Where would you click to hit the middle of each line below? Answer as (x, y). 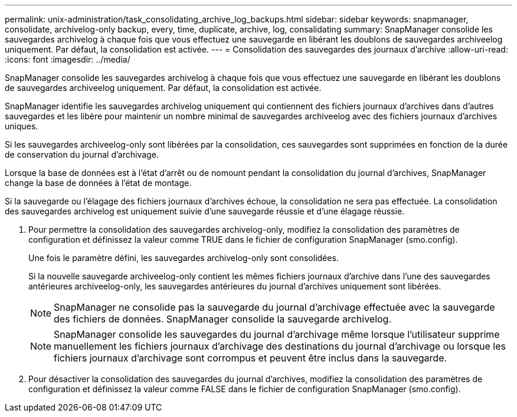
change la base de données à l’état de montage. (98, 183)
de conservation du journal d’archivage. (82, 154)
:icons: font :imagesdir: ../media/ (68, 59)
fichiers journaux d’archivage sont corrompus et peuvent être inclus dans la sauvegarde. (251, 358)
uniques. (22, 126)
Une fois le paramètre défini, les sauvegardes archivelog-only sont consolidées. (184, 258)
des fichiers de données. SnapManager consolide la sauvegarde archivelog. (223, 319)
